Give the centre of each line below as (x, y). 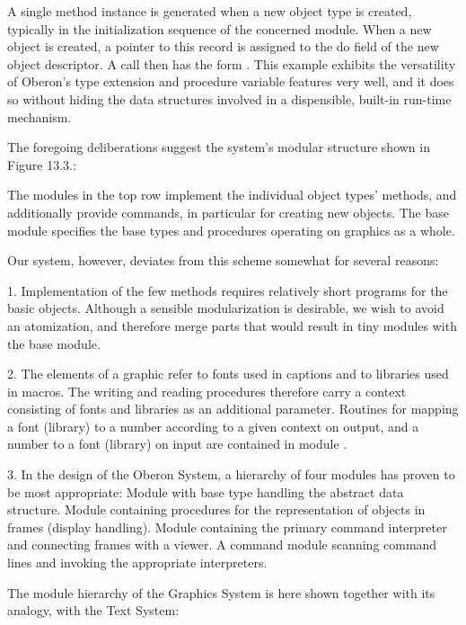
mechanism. (40, 116)
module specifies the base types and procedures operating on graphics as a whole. (231, 230)
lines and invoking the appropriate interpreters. (137, 562)
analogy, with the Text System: (93, 610)
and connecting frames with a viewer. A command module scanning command (222, 545)
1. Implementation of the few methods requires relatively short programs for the (228, 290)
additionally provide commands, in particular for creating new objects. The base (229, 212)
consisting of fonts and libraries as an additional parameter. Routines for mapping (233, 409)
